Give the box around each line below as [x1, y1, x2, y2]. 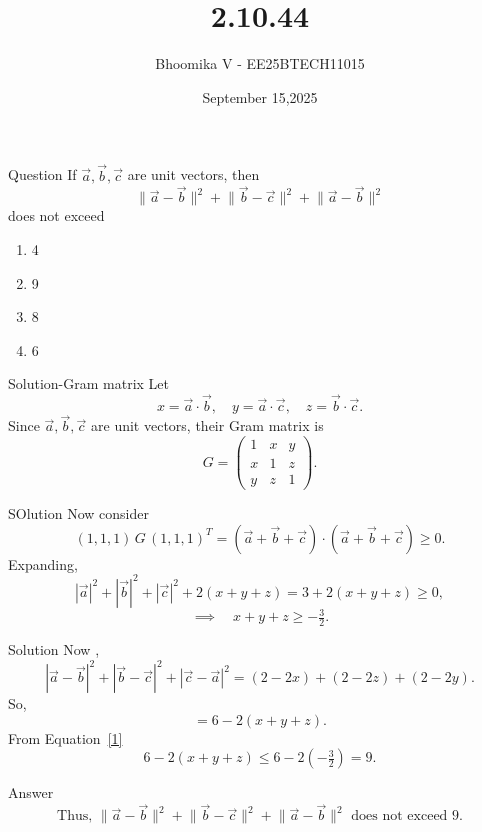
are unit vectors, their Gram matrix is [91, 415, 324, 436]
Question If [8, 164, 77, 185]
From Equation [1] [8, 727, 123, 748]
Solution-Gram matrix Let [8, 373, 170, 394]
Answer [8, 782, 54, 803]
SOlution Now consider [8, 503, 149, 524]
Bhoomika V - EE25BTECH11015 [155, 53, 365, 74]
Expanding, [8, 553, 78, 574]
